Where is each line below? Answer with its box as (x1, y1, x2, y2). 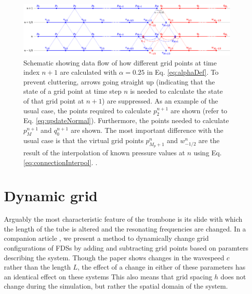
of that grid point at (23, 95, 84, 105)
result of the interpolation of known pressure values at (23, 147, 185, 157)
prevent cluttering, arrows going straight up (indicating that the (23, 76, 215, 86)
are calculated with (59, 67, 117, 77)
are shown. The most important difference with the (71, 125, 224, 135)
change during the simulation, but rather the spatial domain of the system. (4, 281, 228, 291)
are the (198, 135, 220, 145)
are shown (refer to (171, 105, 228, 115)
